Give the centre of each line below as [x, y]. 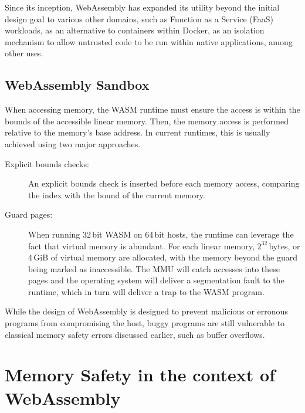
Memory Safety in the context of [140, 375]
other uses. [24, 53]
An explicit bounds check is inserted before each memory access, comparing [164, 183]
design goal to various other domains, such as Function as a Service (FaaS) [139, 18]
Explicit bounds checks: [47, 163]
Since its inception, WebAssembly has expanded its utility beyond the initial [142, 7]
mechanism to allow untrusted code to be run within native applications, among [149, 41]
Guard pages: [29, 214]
